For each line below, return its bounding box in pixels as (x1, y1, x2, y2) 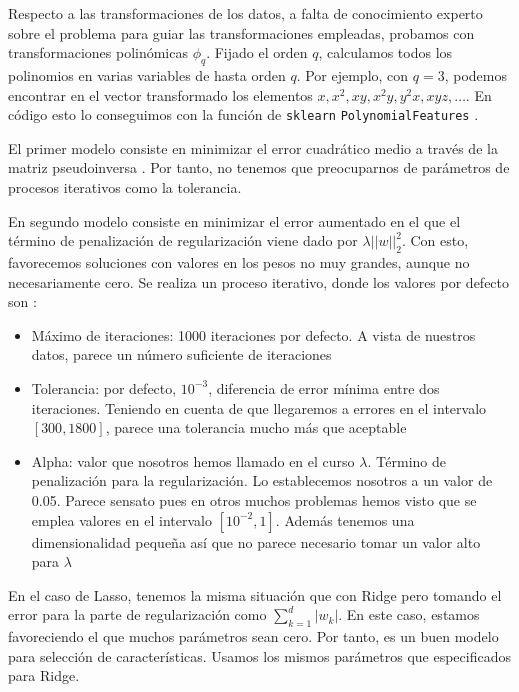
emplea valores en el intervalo (31, 509, 212, 530)
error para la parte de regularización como (8, 604, 267, 625)
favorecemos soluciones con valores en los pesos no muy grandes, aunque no (8, 252, 470, 272)
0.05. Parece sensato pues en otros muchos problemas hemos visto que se (31, 489, 477, 510)
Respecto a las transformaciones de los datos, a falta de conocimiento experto (8, 3, 483, 23)
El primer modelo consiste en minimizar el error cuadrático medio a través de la (8, 137, 498, 158)
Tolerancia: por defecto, (31, 377, 177, 398)
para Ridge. (8, 665, 80, 686)
